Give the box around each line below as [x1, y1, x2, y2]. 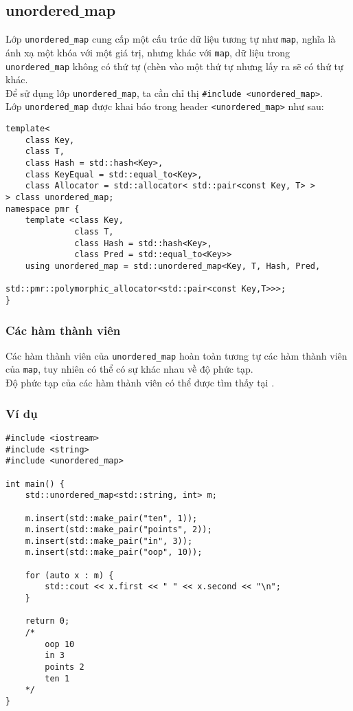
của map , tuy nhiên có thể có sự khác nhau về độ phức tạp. [5, 362, 253, 376]
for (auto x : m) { [25, 570, 114, 580]
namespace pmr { [5, 204, 80, 214]
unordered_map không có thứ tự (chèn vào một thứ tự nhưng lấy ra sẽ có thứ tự [5, 58, 343, 73]
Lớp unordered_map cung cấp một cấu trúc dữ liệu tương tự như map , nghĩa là [5, 32, 336, 46]
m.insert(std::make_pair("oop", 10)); [25, 547, 203, 558]
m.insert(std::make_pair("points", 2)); [25, 525, 212, 535]
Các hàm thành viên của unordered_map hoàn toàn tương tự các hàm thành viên [5, 348, 348, 362]
